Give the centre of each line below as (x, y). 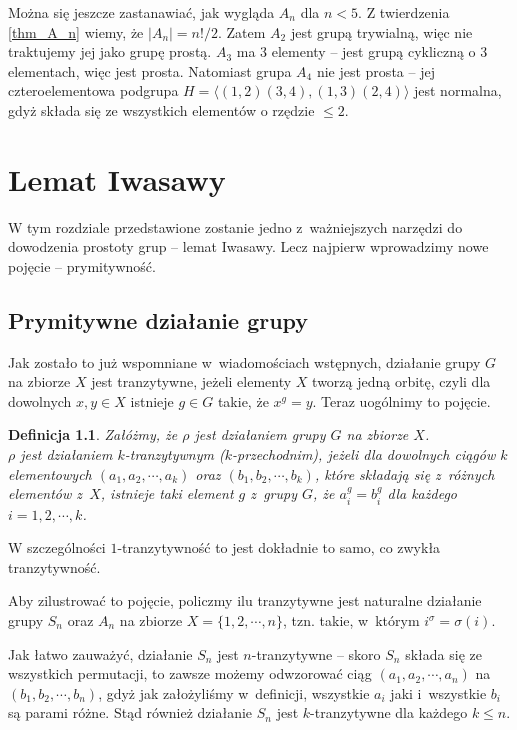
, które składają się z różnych (404, 473)
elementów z (45, 493)
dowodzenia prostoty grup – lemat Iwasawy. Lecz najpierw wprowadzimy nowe (248, 246)
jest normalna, (457, 90)
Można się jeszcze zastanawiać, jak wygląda (141, 12)
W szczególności (57, 547)
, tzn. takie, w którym (351, 620)
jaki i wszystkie (438, 692)
